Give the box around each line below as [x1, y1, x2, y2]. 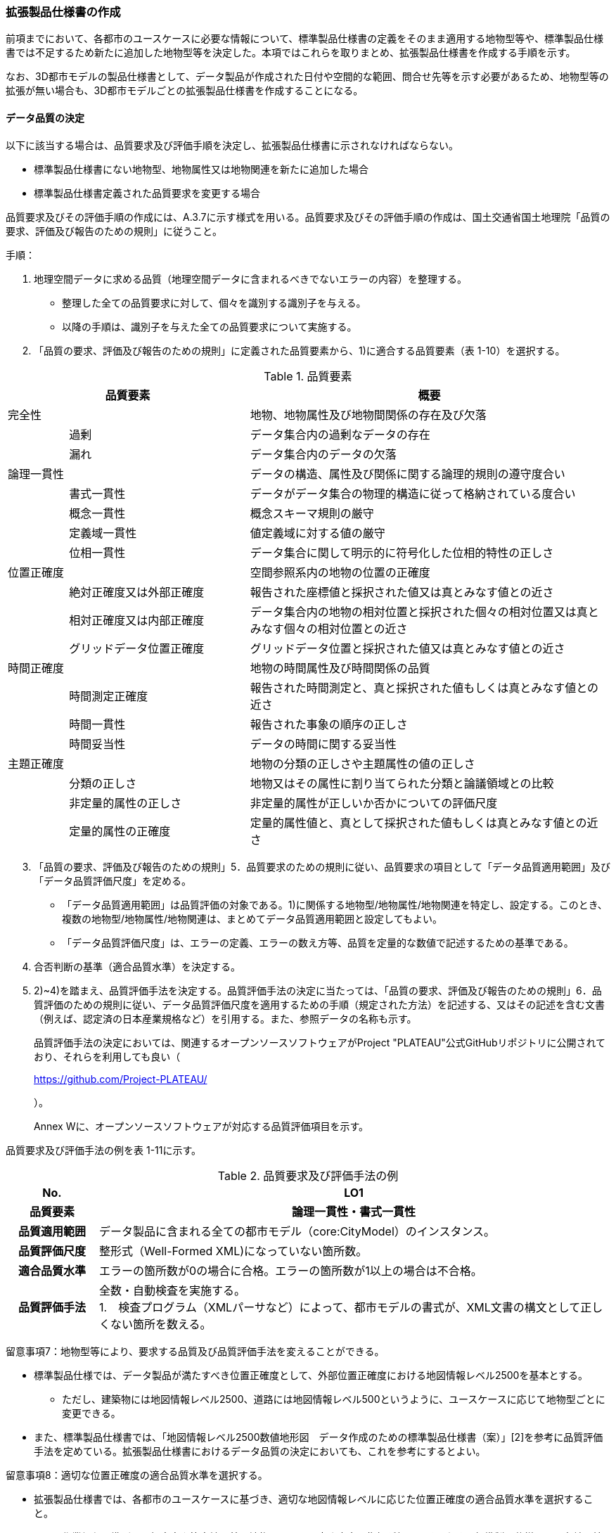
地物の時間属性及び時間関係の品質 [250, 660, 430, 675]
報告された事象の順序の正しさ [250, 717, 408, 731]
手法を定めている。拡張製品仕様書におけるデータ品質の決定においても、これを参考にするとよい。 [34, 1444, 486, 1457]
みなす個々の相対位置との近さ [250, 621, 408, 636]
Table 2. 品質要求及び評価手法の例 [217, 1168, 399, 1183]
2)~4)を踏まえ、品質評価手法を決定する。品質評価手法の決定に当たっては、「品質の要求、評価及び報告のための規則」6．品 [34, 984, 602, 996]
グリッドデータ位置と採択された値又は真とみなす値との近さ [250, 641, 565, 655]
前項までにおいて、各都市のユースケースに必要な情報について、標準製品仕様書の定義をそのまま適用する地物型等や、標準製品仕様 [6, 32, 603, 45]
